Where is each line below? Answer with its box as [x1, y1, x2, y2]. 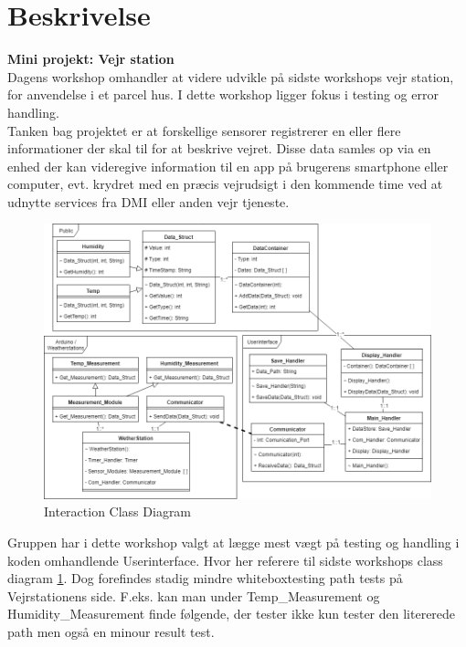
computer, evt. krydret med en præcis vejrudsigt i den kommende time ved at [7, 174, 443, 193]
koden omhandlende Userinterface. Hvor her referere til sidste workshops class [7, 550, 443, 569]
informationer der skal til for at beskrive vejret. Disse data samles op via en [7, 139, 431, 158]
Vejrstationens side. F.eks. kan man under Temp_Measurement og [7, 586, 380, 605]
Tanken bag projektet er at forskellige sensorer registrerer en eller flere [7, 120, 401, 140]
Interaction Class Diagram [44, 502, 192, 521]
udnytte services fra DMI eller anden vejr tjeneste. [7, 192, 290, 211]
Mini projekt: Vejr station [7, 49, 175, 68]
